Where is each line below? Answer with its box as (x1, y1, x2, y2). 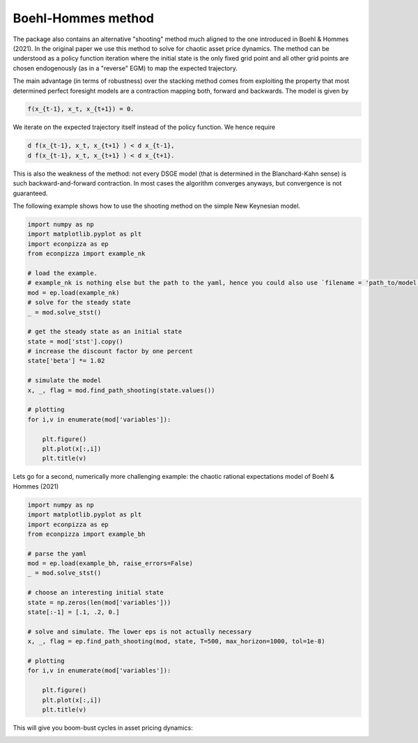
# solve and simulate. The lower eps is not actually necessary (27, 627, 252, 636)
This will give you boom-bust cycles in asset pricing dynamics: (13, 723, 193, 732)
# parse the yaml (27, 549, 87, 558)
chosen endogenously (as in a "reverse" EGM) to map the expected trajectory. (13, 63, 238, 72)
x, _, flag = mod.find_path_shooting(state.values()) (27, 386, 215, 394)
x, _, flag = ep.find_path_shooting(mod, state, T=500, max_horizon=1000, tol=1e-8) (27, 638, 325, 645)
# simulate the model (27, 376, 102, 385)
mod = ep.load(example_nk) (27, 289, 120, 296)
